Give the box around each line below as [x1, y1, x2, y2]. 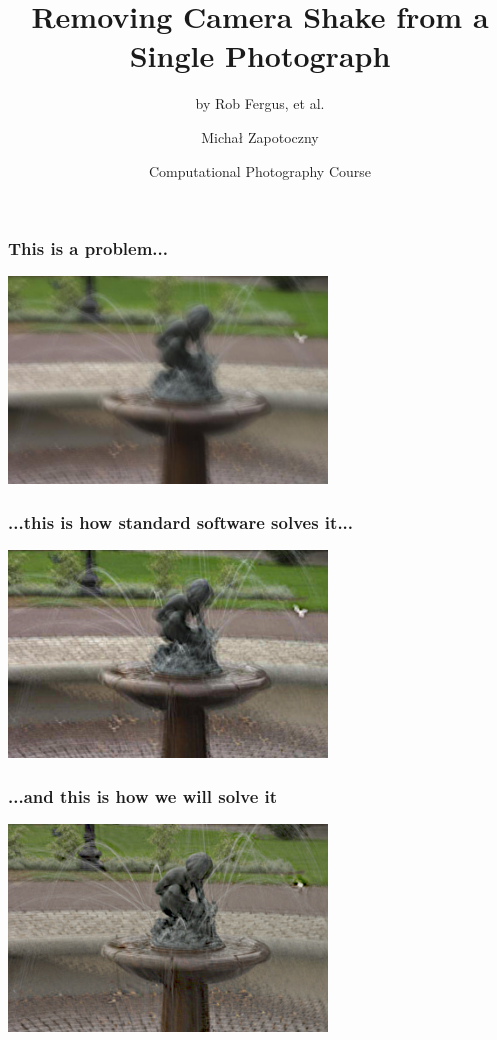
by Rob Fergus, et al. [195, 93, 325, 114]
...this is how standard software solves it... [8, 510, 354, 535]
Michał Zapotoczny [201, 126, 319, 147]
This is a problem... [8, 236, 169, 261]
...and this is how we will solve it [8, 784, 278, 809]
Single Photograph [129, 35, 391, 76]
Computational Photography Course [148, 160, 372, 181]
